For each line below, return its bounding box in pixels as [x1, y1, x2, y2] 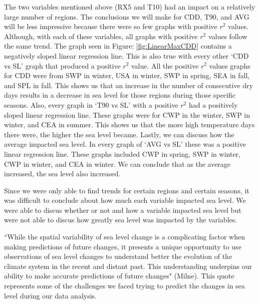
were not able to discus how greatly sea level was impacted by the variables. [4, 214, 237, 225]
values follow [208, 31, 247, 41]
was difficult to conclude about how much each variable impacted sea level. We [4, 195, 246, 205]
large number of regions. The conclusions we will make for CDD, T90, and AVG [4, 11, 249, 22]
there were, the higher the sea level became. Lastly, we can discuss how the [4, 129, 234, 139]
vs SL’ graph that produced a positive [4, 60, 121, 71]
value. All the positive [131, 60, 199, 71]
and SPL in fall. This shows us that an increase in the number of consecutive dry [4, 80, 253, 90]
